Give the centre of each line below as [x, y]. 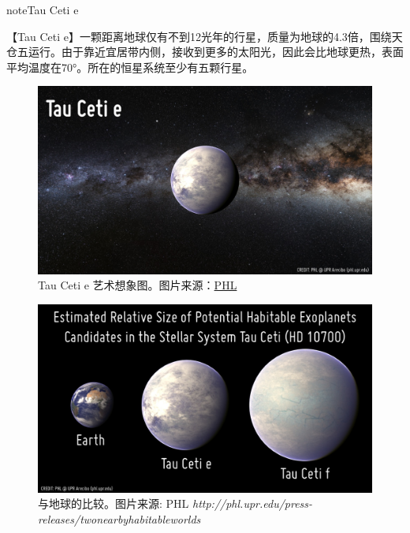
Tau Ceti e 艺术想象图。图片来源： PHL [138, 285]
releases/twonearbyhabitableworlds [119, 518]
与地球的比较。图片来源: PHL [114, 503]
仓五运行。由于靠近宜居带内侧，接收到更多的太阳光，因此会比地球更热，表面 [205, 52]
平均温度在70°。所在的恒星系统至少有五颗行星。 [130, 67]
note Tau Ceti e [43, 9]
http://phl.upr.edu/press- [253, 503]
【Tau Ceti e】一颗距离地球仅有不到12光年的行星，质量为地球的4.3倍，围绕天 [205, 36]
